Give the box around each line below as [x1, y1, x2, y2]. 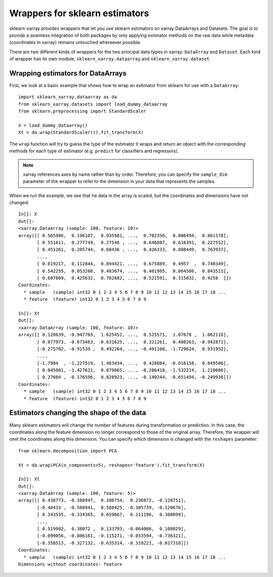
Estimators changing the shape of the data [9, 408, 146, 417]
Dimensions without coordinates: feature [18, 561, 122, 567]
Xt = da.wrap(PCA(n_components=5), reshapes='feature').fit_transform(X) [18, 462, 205, 468]
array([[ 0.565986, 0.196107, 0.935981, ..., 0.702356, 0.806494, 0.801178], [18, 233, 229, 238]
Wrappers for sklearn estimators [9, 8, 149, 19]
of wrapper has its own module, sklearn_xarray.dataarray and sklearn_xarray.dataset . [9, 56, 211, 62]
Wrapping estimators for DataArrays [9, 69, 127, 78]
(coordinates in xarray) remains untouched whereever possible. [9, 40, 142, 46]
